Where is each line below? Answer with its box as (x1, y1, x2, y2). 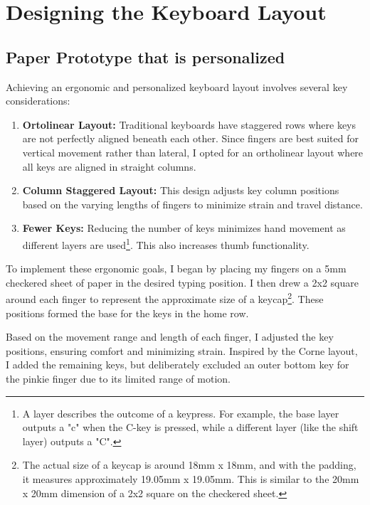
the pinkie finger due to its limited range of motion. (6, 371, 231, 386)
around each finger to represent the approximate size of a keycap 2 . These (6, 289, 324, 307)
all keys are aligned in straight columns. (22, 159, 196, 174)
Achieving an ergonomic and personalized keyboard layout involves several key (6, 79, 348, 94)
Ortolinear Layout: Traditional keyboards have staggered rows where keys (22, 117, 356, 132)
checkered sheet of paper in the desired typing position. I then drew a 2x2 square (6, 275, 359, 289)
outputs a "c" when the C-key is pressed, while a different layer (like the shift (22, 420, 359, 435)
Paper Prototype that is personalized (6, 46, 285, 68)
